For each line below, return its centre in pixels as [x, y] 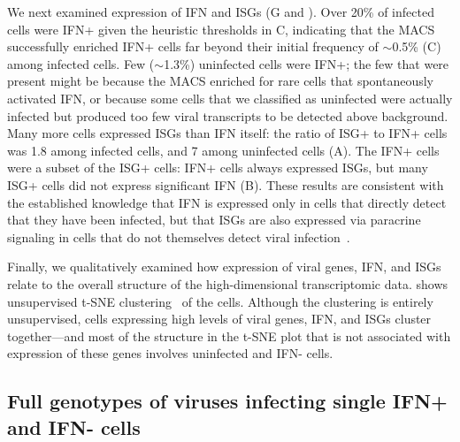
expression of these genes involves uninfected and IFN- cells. [170, 353]
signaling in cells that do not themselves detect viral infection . [179, 236]
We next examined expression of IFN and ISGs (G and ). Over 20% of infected [221, 11]
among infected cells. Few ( [81, 63]
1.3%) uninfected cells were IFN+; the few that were [307, 63]
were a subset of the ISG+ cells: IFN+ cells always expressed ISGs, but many [218, 168]
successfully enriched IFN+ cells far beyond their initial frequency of [193, 46]
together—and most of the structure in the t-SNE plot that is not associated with [229, 335]
